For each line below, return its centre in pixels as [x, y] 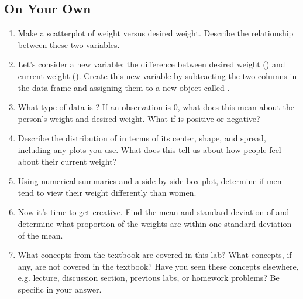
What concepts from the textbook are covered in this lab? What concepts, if [155, 255]
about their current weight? [67, 161]
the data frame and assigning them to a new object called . [124, 87]
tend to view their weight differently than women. [107, 192]
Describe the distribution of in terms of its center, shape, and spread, [142, 138]
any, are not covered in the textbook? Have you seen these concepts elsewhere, [158, 266]
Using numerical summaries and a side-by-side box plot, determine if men [150, 181]
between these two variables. [69, 44]
